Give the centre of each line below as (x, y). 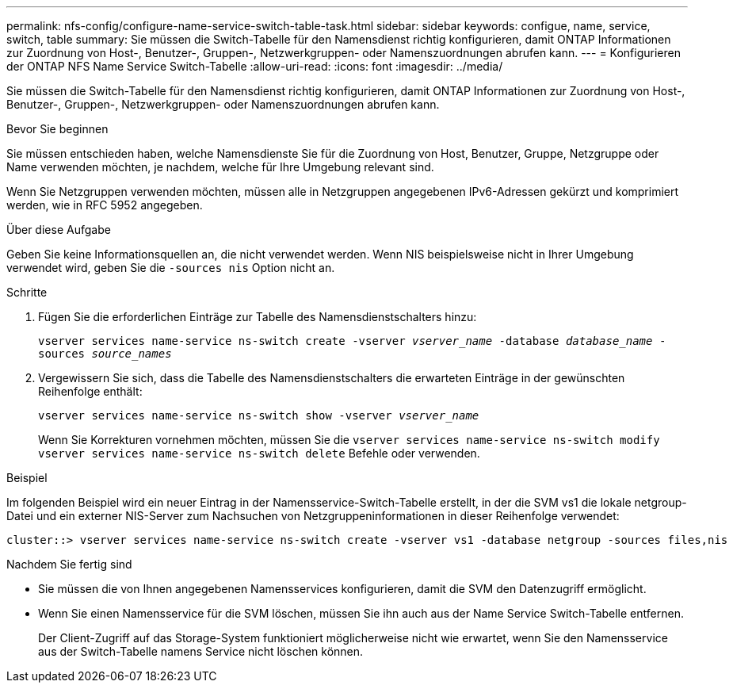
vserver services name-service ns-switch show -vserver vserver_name (259, 415)
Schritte (27, 292)
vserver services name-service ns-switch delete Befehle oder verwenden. (259, 453)
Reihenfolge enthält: (90, 391)
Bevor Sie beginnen (57, 129)
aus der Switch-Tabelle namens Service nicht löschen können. (201, 651)
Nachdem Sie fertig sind (69, 564)
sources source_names (105, 354)
